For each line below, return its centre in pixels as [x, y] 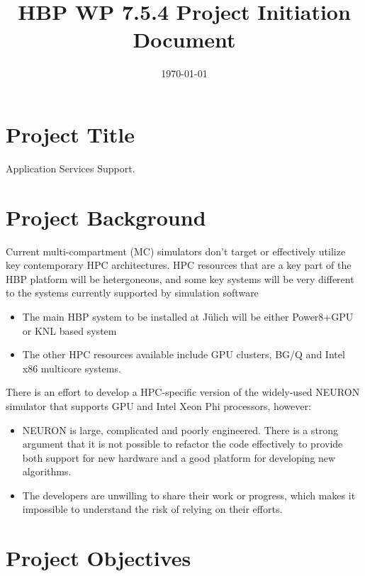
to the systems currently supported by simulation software [132, 293]
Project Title [70, 134]
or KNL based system [69, 330]
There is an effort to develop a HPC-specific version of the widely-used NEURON [183, 392]
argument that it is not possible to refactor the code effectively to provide [182, 444]
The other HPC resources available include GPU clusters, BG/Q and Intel [184, 354]
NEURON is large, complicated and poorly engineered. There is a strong [180, 430]
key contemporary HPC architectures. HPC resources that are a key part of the [179, 265]
